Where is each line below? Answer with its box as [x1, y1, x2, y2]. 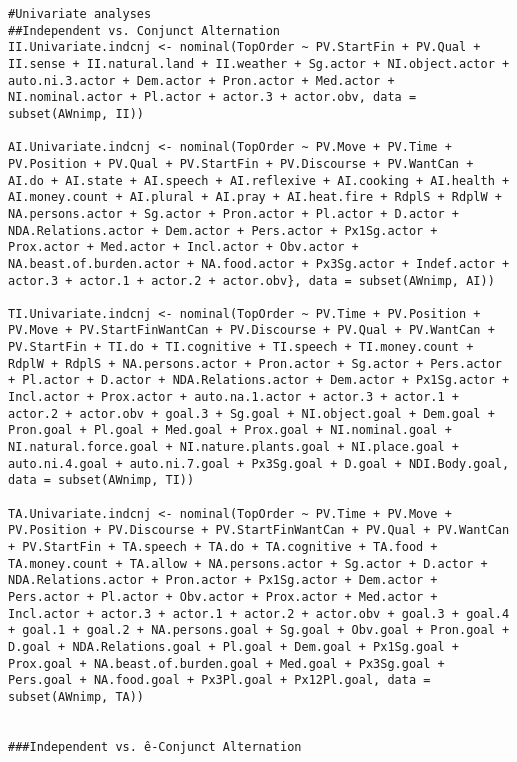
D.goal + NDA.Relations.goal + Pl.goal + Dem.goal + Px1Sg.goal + [8, 639, 460, 654]
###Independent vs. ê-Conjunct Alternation [8, 739, 302, 754]
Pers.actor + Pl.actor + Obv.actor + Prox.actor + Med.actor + [8, 589, 438, 604]
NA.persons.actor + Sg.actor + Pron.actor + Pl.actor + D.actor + [8, 206, 460, 221]
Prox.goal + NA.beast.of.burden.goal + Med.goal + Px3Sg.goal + [8, 656, 445, 671]
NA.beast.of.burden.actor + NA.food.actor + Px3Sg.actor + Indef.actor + [8, 256, 510, 271]
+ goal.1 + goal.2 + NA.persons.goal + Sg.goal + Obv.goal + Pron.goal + [8, 623, 510, 638]
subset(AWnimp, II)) [8, 106, 145, 121]
